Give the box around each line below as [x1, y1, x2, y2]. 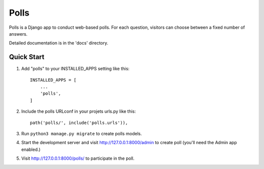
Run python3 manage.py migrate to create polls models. [21, 130, 142, 136]
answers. [9, 31, 28, 37]
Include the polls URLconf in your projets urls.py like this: [21, 108, 136, 114]
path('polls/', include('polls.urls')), [30, 120, 128, 126]
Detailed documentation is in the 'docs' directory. [9, 40, 109, 46]
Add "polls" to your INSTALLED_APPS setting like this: [21, 66, 130, 72]
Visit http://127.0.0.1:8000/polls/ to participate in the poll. [21, 155, 134, 161]
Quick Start [9, 53, 44, 61]
